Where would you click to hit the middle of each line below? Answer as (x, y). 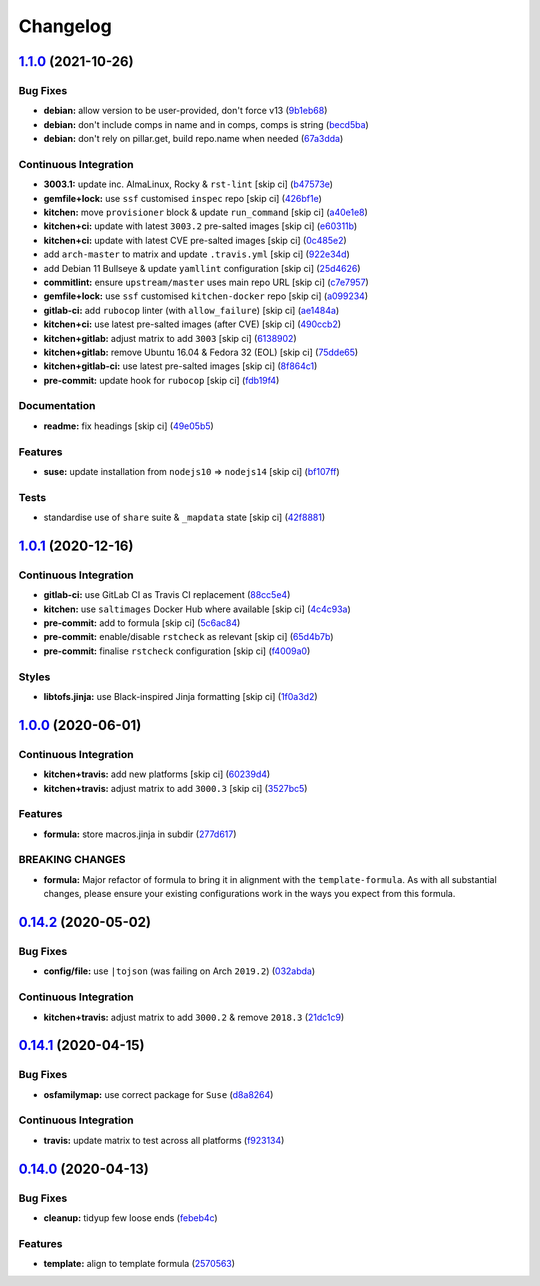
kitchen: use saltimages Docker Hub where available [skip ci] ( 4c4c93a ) (197, 609)
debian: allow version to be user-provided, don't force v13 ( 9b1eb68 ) (185, 111)
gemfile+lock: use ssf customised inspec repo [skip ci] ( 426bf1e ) (182, 198)
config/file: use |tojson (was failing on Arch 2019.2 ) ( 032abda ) (179, 971)
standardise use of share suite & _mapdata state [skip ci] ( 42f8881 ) (184, 517)
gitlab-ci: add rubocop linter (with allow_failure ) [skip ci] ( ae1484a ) (191, 310)
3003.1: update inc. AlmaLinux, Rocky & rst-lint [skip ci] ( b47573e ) (188, 184)
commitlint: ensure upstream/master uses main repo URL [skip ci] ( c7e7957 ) (206, 282)
